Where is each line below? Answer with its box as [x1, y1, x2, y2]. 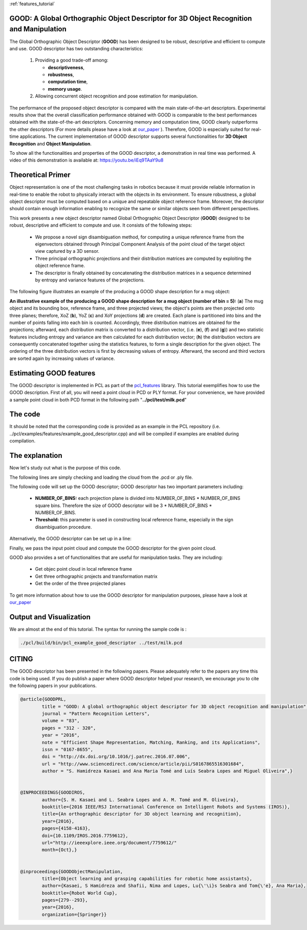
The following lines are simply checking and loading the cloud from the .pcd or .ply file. [9, 474, 193, 480]
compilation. [9, 438, 36, 444]
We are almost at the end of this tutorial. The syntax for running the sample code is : [9, 626, 187, 632]
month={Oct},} [41, 847, 77, 853]
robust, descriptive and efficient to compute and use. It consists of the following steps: [9, 222, 192, 228]
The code [9, 410, 40, 419]
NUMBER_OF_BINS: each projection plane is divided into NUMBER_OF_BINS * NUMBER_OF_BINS [35, 495, 240, 501]
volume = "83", [41, 718, 80, 724]
